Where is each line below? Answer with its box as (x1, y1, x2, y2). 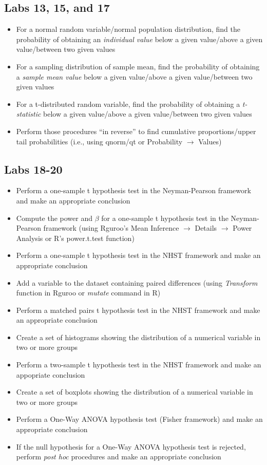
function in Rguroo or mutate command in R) (16, 287, 161, 298)
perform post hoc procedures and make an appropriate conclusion (16, 451, 221, 462)
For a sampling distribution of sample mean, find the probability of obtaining (16, 61, 260, 71)
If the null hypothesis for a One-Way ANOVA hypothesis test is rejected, (16, 441, 246, 452)
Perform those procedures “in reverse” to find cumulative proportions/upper (16, 125, 256, 136)
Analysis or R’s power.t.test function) (16, 232, 135, 243)
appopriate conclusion (16, 369, 85, 380)
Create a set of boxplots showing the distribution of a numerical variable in (16, 386, 253, 397)
